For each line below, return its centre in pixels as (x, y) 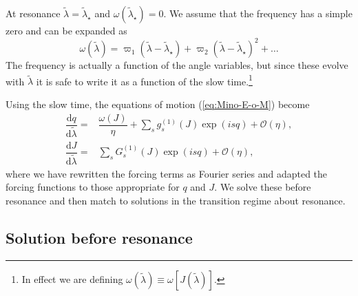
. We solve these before (263, 187)
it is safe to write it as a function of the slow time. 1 (144, 80)
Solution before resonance (99, 238)
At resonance (33, 13)
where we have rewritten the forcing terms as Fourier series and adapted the (167, 173)
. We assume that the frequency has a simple (258, 13)
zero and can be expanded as (66, 30)
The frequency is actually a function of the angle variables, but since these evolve (177, 65)
